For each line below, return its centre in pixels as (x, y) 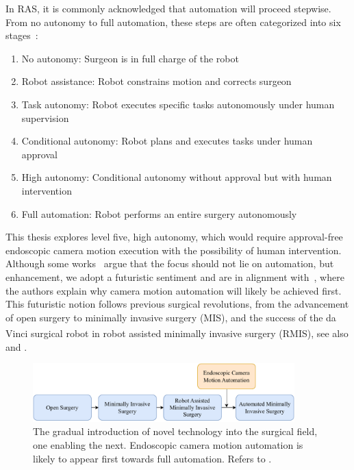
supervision (45, 117)
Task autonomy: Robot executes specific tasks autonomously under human (178, 104)
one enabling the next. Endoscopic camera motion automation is (168, 445)
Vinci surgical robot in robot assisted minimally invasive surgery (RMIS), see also (177, 333)
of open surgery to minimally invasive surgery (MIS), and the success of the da (171, 317)
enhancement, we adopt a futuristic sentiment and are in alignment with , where (175, 276)
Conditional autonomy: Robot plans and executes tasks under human (167, 141)
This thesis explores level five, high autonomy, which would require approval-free (174, 237)
